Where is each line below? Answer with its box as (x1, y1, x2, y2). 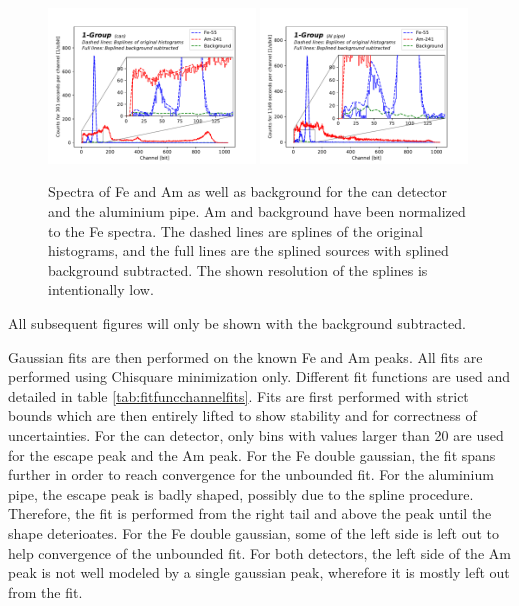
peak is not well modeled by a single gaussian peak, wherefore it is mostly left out (8, 562, 510, 583)
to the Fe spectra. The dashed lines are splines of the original (48, 220, 423, 241)
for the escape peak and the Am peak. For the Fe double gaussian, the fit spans (8, 444, 496, 465)
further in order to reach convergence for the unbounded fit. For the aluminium (8, 464, 494, 485)
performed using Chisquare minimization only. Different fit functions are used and (8, 366, 511, 387)
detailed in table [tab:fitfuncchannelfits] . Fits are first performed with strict (8, 385, 469, 406)
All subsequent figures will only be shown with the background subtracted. (8, 312, 466, 333)
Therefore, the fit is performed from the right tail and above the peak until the (8, 503, 492, 524)
